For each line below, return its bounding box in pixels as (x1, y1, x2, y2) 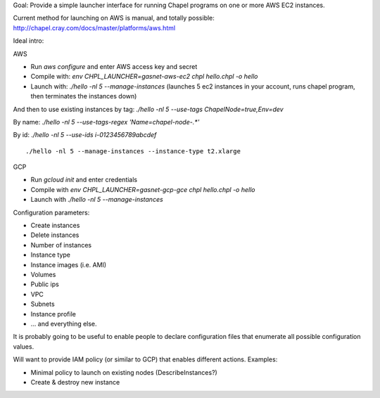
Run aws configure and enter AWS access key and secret (30, 62, 198, 70)
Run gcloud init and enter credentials (30, 176, 138, 184)
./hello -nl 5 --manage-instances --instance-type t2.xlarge (25, 147, 241, 155)
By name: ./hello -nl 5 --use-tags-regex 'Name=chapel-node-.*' (13, 117, 200, 126)
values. (13, 342, 34, 351)
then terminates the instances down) (30, 92, 137, 101)
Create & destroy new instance (30, 378, 120, 386)
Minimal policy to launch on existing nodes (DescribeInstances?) (30, 368, 217, 376)
